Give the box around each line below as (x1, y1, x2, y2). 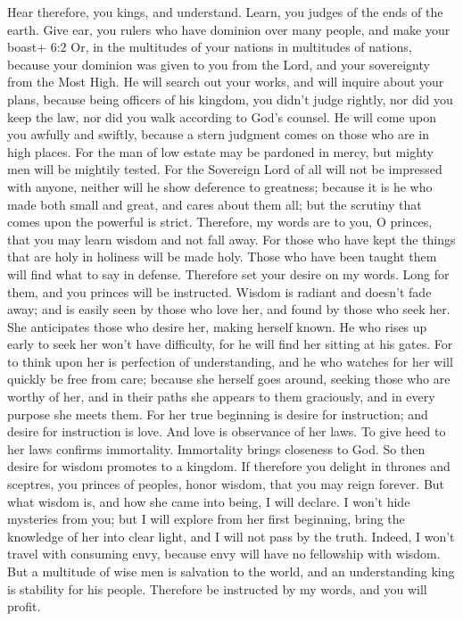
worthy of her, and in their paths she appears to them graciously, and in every (7, 387, 435, 406)
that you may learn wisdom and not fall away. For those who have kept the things (7, 229, 456, 248)
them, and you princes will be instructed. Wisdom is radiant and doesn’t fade (7, 282, 432, 301)
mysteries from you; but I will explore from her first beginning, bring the (7, 509, 405, 528)
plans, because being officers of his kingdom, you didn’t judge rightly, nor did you (7, 89, 453, 108)
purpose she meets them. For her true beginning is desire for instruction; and (7, 404, 428, 423)
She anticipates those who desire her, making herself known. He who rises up (7, 317, 427, 335)
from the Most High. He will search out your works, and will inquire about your (7, 72, 444, 91)
